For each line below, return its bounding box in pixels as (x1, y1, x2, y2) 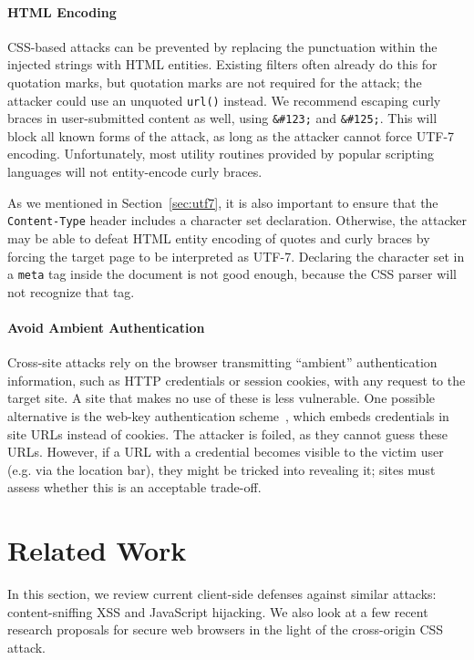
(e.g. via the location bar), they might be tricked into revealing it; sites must (7, 459, 436, 479)
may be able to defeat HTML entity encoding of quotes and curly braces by (7, 228, 430, 247)
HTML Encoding (7, 2, 117, 21)
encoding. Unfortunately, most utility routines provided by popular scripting (7, 144, 434, 163)
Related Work (7, 531, 187, 569)
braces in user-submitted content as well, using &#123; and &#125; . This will (7, 108, 438, 128)
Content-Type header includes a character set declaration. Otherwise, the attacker (7, 211, 468, 230)
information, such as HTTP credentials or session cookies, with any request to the (7, 370, 466, 389)
